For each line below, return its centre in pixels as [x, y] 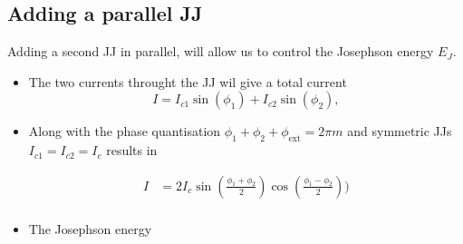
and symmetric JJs [400, 131]
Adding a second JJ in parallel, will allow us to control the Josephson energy [221, 51]
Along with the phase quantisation [125, 131]
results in [132, 150]
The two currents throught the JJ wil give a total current [188, 81]
